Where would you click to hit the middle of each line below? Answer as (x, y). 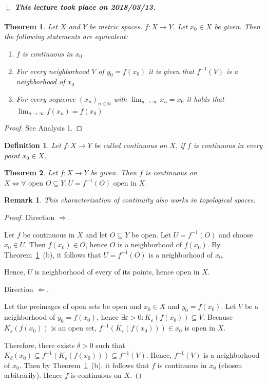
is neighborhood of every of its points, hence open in (117, 272)
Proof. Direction (30, 217)
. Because (218, 317)
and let (97, 234)
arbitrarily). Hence (33, 375)
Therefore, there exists (40, 345)
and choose (236, 234)
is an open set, (74, 328)
